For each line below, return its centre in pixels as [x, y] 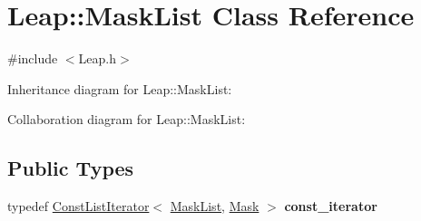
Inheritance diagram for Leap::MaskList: [120, 88]
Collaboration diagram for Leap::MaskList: [127, 119]
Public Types [71, 168]
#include [33, 58]
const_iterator [331, 206]
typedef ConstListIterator [78, 206]
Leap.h [97, 58]
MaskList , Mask [215, 206]
